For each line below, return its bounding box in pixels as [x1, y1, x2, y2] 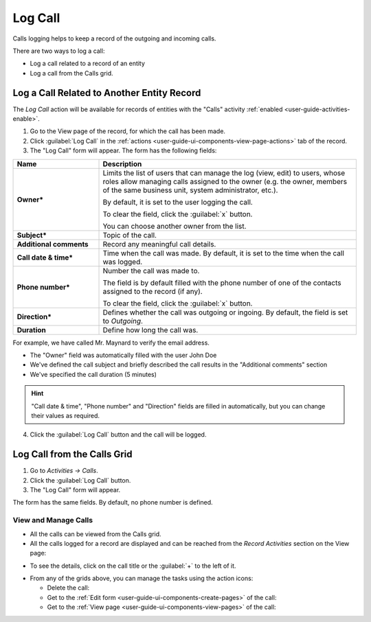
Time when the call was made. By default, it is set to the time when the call [102, 248, 345, 257]
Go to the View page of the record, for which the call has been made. [30, 127, 226, 135]
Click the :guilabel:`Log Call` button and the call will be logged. [30, 430, 207, 439]
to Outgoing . [102, 316, 144, 325]
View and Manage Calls [12, 516, 93, 525]
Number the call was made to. [102, 266, 200, 275]
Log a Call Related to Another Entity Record [12, 87, 201, 99]
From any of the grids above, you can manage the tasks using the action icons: [30, 574, 254, 583]
